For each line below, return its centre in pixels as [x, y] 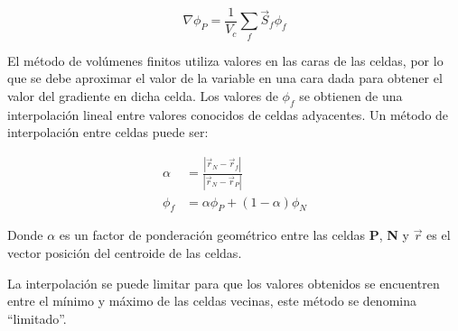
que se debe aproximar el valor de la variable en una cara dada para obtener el [225, 78]
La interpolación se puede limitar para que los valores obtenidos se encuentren [224, 283]
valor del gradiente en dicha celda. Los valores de [143, 95]
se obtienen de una [351, 95]
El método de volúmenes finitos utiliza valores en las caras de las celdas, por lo [225, 60]
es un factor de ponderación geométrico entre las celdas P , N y [234, 235]
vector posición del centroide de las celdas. [125, 253]
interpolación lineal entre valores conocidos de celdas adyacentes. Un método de [228, 114]
